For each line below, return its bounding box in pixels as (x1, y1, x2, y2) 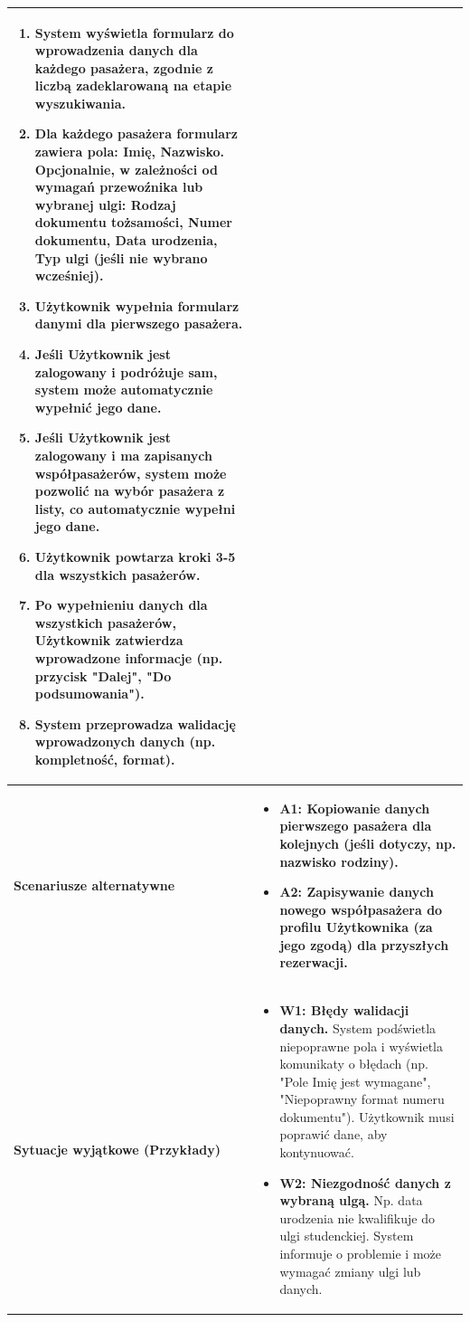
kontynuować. (279, 1143, 354, 1162)
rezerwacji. (279, 953, 348, 972)
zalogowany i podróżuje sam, (34, 362, 218, 381)
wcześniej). (34, 266, 104, 285)
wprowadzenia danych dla (34, 41, 198, 60)
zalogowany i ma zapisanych (34, 445, 212, 464)
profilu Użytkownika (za (279, 918, 433, 937)
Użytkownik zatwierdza (34, 631, 183, 650)
